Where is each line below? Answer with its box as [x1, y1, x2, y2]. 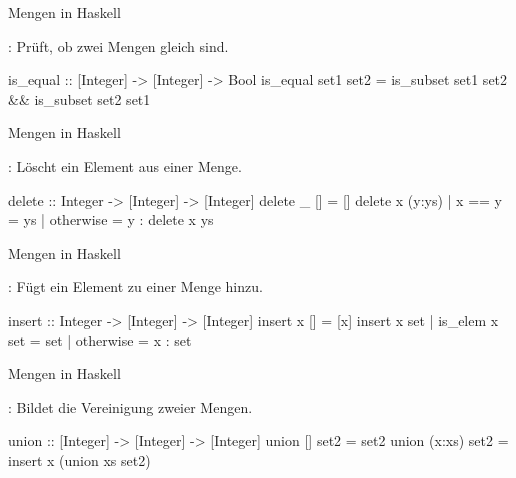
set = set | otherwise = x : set [8, 329, 192, 350]
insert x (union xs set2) [8, 449, 151, 470]
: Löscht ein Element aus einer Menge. [8, 155, 242, 176]
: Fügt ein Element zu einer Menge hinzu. [8, 276, 263, 297]
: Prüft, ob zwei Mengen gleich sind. [8, 35, 229, 56]
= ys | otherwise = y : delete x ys [8, 209, 214, 230]
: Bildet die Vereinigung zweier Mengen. [8, 396, 253, 417]
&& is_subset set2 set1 [8, 88, 151, 109]
